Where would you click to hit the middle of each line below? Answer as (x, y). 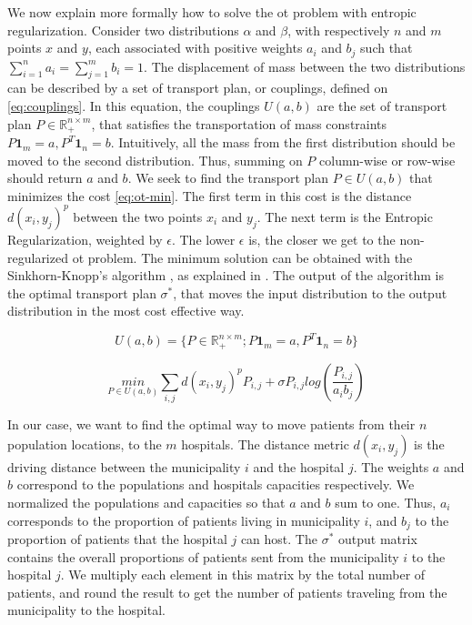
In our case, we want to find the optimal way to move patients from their (211, 424)
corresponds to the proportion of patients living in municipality (184, 520)
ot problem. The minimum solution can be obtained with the (242, 257)
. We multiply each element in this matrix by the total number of (243, 575)
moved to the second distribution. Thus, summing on (155, 160)
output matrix (377, 539)
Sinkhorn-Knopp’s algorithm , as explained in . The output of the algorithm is (226, 275)
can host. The (279, 539)
